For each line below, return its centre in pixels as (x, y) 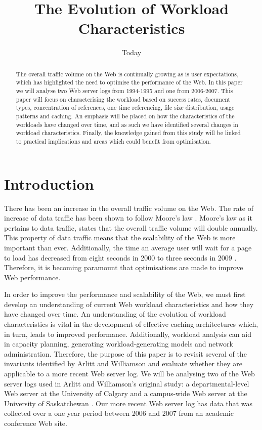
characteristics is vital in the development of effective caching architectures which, (131, 324)
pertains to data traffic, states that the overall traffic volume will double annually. (131, 227)
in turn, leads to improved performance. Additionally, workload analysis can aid (128, 334)
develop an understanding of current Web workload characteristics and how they (129, 304)
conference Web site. (36, 423)
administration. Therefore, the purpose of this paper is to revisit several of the (125, 353)
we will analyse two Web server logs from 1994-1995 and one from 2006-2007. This (124, 91)
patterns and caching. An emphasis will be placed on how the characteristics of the (125, 116)
